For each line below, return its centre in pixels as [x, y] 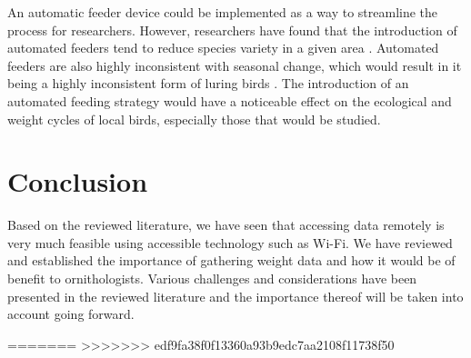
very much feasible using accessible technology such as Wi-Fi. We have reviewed [230, 242]
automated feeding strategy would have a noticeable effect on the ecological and [230, 100]
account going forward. [71, 314]
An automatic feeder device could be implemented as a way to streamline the [223, 12]
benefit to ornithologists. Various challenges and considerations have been [212, 278]
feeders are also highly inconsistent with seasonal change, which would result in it [235, 65]
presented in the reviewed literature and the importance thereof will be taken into [235, 296]
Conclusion [78, 181]
